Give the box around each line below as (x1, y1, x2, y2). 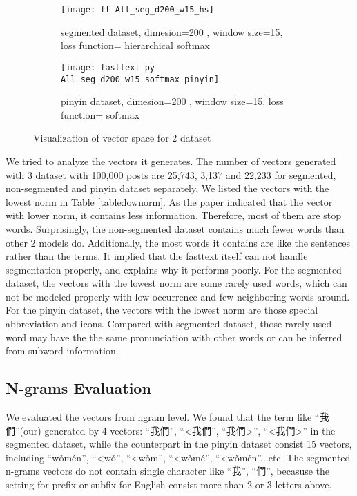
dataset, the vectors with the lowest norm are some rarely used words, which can (6, 276, 347, 290)
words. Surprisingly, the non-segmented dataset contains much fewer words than (6, 221, 345, 236)
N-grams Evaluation (6, 377, 151, 399)
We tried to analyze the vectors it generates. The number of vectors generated (6, 153, 336, 168)
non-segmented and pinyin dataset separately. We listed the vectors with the (6, 181, 329, 195)
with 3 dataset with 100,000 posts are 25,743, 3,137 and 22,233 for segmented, (6, 167, 336, 182)
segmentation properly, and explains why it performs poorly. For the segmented (6, 262, 342, 276)
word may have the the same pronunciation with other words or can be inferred (6, 330, 342, 344)
